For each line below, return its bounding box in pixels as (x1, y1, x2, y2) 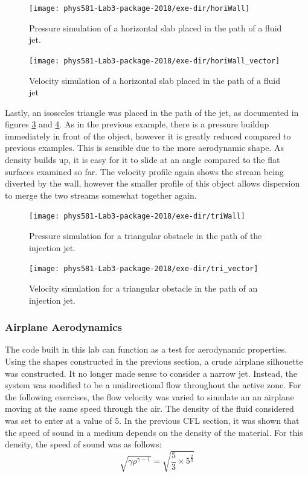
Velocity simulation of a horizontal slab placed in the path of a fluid (29, 74, 280, 86)
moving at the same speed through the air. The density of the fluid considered (5, 402, 294, 415)
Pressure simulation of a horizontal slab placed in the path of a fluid (29, 21, 282, 34)
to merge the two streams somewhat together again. (5, 188, 197, 201)
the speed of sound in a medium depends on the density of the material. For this (5, 426, 303, 438)
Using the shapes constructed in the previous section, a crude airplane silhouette (5, 354, 303, 367)
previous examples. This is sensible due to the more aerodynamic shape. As (5, 141, 284, 154)
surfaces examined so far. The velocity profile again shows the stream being (5, 165, 284, 178)
